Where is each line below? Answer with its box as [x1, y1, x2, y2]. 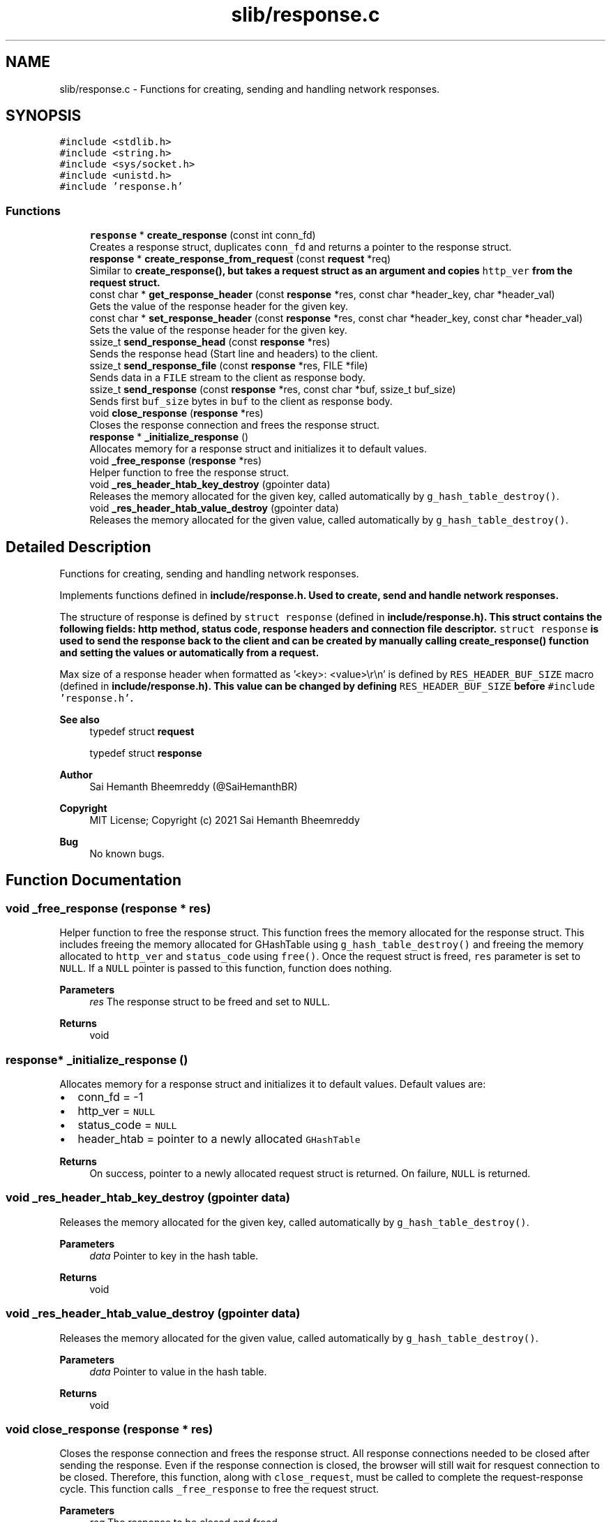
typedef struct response [89, 747, 202, 760]
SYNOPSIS [6, 107, 82, 125]
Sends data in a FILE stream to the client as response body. [89, 371, 365, 384]
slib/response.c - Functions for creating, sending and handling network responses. [59, 82, 440, 95]
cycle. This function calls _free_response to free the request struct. [59, 1483, 379, 1495]
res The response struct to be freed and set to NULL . [89, 996, 331, 1008]
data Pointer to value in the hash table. [89, 1365, 267, 1377]
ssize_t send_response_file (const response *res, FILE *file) [89, 360, 368, 372]
